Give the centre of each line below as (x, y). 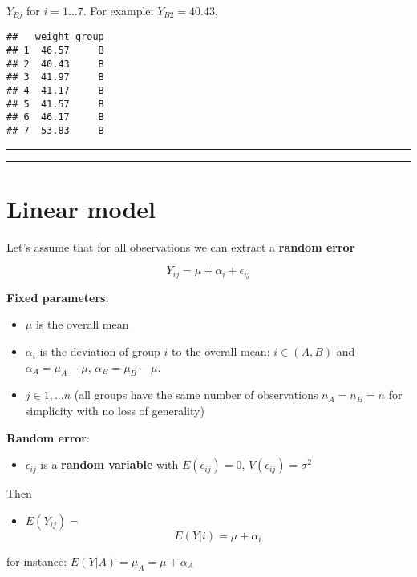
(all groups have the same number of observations (196, 395)
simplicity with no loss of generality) (115, 411)
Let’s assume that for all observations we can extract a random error (181, 246)
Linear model (81, 208)
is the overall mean (82, 324)
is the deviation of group (100, 351)
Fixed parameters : (58, 297)
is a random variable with (109, 464)
